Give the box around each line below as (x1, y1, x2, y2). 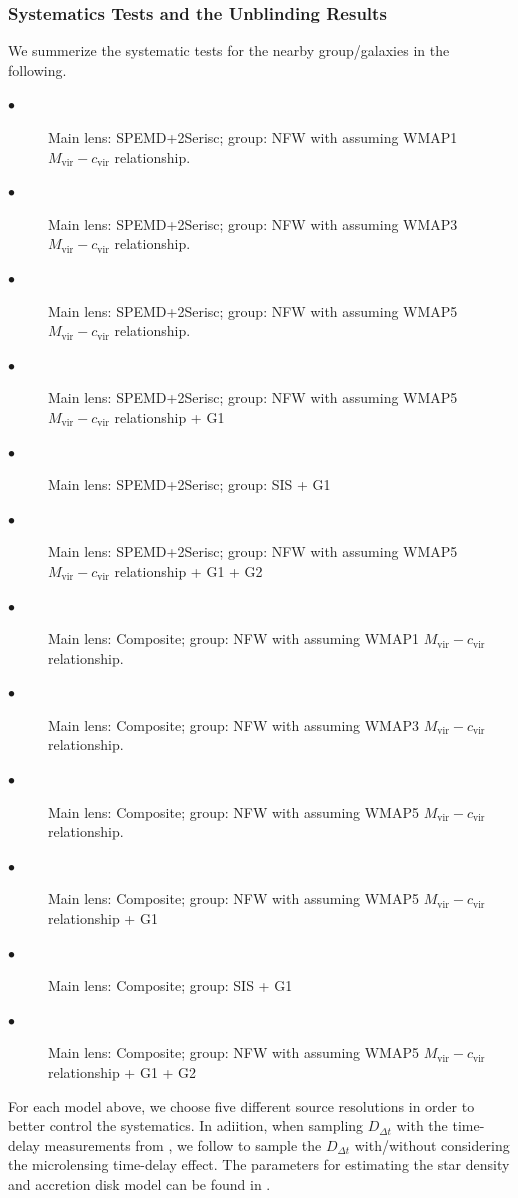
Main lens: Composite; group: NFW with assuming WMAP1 (48, 628, 419, 649)
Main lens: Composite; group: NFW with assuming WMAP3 (48, 714, 419, 735)
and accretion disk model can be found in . (8, 1173, 271, 1194)
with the (396, 1115, 448, 1136)
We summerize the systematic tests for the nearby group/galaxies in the (8, 40, 450, 61)
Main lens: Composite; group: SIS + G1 (48, 975, 293, 996)
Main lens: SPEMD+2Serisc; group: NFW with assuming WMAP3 (48, 213, 458, 234)
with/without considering (354, 1134, 510, 1155)
